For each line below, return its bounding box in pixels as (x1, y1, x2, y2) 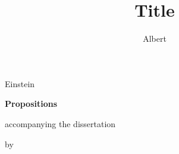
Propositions (5, 97, 58, 110)
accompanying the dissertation (5, 117, 116, 130)
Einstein (5, 77, 35, 90)
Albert (143, 32, 167, 45)
